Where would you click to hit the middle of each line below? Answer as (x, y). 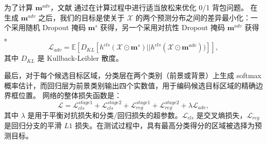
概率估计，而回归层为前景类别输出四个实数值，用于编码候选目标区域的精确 (130, 85)
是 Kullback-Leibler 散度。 (80, 58)
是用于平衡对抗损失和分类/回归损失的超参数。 (105, 115)
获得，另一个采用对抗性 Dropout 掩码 (163, 27)
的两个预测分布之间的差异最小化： (193, 17)
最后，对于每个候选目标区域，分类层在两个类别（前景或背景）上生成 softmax (133, 75)
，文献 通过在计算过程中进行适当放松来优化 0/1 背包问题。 (149, 7)
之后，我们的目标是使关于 (81, 17)
